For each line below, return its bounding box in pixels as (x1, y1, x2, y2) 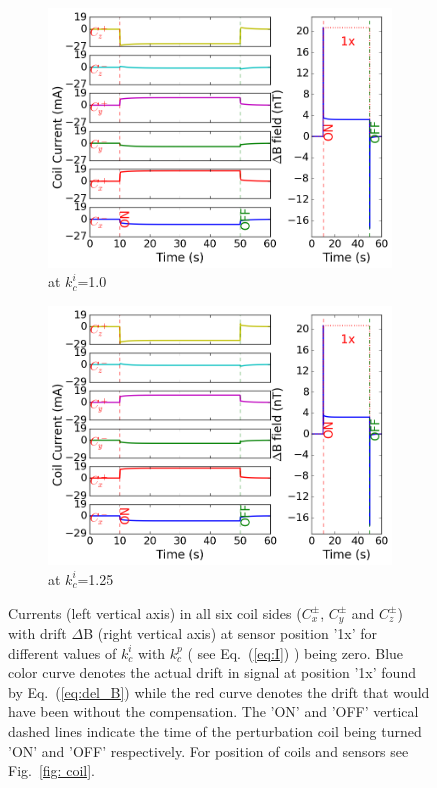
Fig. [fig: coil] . (8, 760, 95, 781)
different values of (8, 642, 117, 663)
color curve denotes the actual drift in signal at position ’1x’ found (8, 662, 416, 683)
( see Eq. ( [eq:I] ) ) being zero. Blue (187, 642, 404, 663)
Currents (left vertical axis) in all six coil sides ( (8, 602, 302, 623)
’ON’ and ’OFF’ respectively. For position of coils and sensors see (8, 740, 409, 761)
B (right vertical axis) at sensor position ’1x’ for (83, 622, 378, 643)
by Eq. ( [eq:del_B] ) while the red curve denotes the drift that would (8, 681, 430, 702)
